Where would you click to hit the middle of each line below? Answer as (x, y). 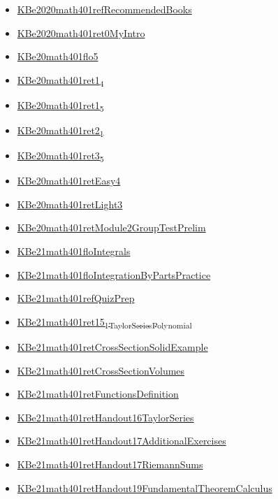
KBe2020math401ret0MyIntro (81, 32)
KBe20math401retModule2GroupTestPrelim (111, 227)
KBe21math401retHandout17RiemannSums (110, 464)
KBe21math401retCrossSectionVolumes (101, 370)
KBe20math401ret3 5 (60, 156)
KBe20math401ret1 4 (60, 80)
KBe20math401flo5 (58, 56)
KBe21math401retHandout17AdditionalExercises (122, 441)
